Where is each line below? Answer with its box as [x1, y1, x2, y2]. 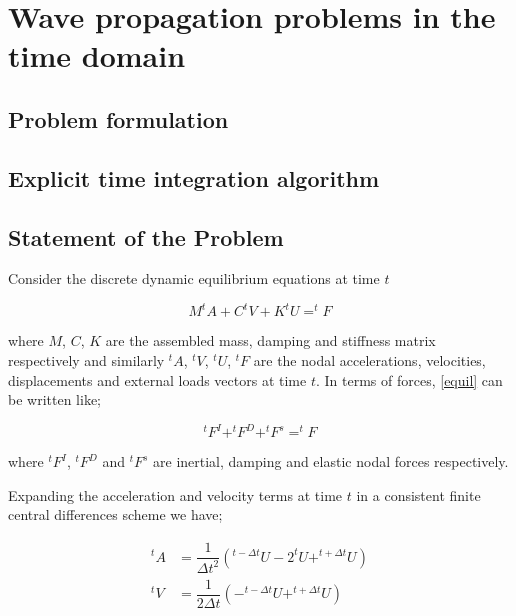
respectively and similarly [8, 350, 165, 371]
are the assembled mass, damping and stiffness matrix [105, 330, 436, 351]
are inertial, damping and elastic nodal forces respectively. [153, 451, 509, 472]
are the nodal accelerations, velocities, [253, 350, 486, 371]
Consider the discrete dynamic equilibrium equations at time [8, 268, 380, 289]
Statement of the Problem [8, 221, 284, 252]
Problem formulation [8, 103, 229, 134]
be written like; [8, 389, 101, 410]
